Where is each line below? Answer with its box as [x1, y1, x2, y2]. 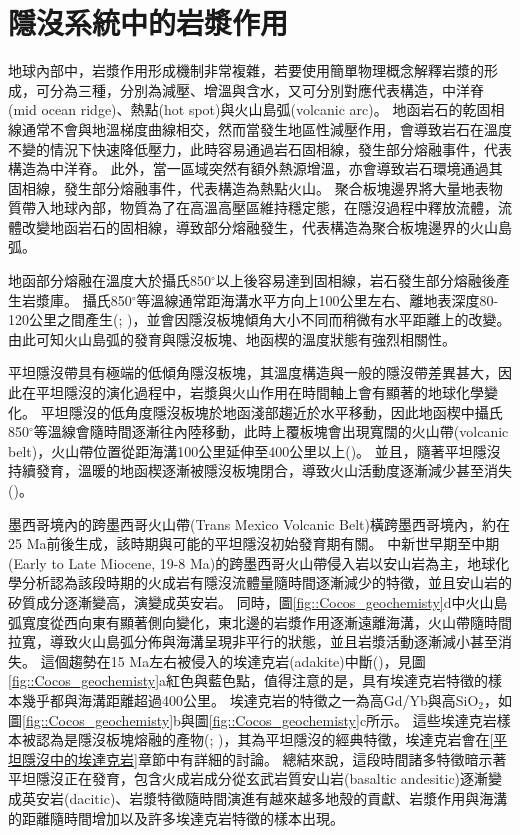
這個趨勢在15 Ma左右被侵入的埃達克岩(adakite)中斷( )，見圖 [40, 650, 426, 671]
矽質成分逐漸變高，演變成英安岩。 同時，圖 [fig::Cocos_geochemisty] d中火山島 [8, 591, 508, 612]
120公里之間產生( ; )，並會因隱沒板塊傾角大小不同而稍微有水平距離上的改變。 [8, 309, 511, 330]
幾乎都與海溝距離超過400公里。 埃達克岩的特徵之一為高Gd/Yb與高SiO [21, 689, 479, 710]
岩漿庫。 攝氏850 [21, 289, 132, 310]
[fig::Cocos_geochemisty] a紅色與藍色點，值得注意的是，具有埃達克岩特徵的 [8, 670, 489, 691]
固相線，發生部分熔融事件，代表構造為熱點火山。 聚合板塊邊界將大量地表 [8, 177, 489, 198]
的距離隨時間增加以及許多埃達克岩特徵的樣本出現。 [8, 807, 344, 828]
